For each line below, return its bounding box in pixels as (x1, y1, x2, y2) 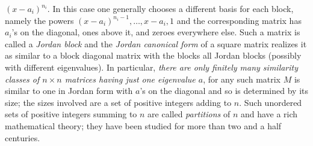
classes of (5, 72, 40, 85)
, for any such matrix (203, 72, 281, 85)
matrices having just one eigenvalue (64, 72, 196, 85)
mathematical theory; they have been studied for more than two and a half (5, 119, 282, 132)
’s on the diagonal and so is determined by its (140, 84, 308, 97)
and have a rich (240, 108, 298, 120)
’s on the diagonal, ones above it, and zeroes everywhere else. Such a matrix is (11, 26, 300, 38)
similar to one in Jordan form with (5, 84, 133, 97)
